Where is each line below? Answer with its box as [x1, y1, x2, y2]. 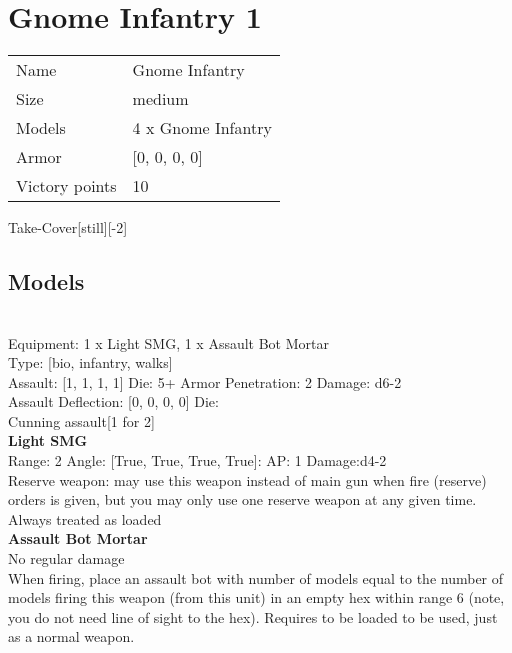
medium [132, 87, 189, 111]
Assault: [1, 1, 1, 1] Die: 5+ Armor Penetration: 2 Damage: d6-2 [8, 371, 402, 392]
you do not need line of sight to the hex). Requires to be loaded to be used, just [8, 606, 498, 627]
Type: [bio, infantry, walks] [8, 352, 173, 373]
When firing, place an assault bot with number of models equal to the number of [8, 567, 504, 588]
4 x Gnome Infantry [132, 116, 272, 140]
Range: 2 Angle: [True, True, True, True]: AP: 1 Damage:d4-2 [8, 450, 387, 471]
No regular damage [8, 548, 125, 569]
